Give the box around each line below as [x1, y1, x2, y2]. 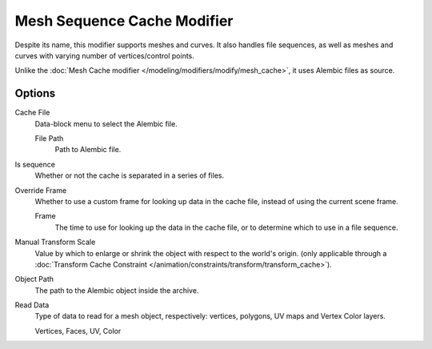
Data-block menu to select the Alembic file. [34, 118, 178, 128]
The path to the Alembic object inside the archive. [34, 285, 199, 295]
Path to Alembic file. [54, 145, 122, 154]
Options [14, 86, 56, 100]
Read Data [14, 300, 50, 310]
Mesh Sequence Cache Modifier [14, 12, 234, 30]
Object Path [14, 275, 54, 284]
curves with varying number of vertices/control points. [14, 50, 195, 60]
